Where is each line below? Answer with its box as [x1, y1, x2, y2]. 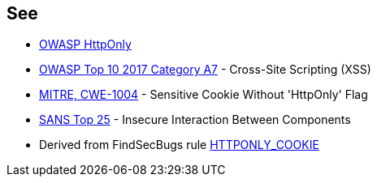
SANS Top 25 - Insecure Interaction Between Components [39, 113, 351, 127]
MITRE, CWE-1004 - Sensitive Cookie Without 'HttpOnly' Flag [39, 87, 368, 102]
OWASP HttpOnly [39, 37, 132, 52]
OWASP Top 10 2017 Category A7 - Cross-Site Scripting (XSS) [39, 62, 371, 77]
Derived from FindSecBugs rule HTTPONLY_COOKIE [39, 138, 319, 152]
